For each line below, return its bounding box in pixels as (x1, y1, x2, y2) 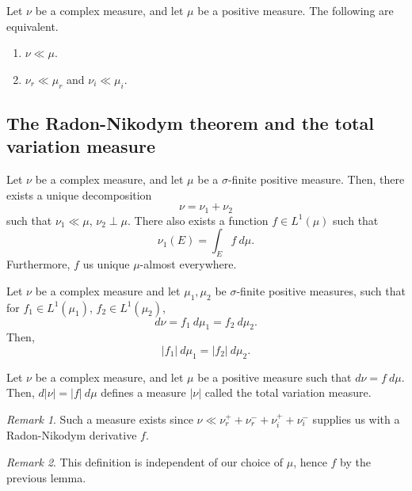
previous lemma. (6, 469, 86, 485)
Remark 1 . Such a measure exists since (6, 410, 193, 427)
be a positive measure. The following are (197, 2, 394, 18)
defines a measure (101, 384, 186, 401)
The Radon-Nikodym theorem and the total (6, 110, 374, 135)
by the (340, 453, 371, 470)
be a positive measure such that (197, 368, 352, 385)
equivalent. (6, 17, 59, 34)
